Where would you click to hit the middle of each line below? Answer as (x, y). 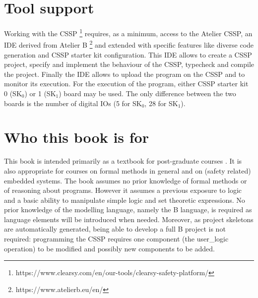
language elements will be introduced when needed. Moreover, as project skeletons (129, 219)
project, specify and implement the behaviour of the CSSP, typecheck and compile (129, 64)
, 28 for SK (161, 103)
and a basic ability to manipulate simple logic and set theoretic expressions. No (125, 200)
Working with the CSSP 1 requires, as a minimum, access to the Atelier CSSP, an (128, 32)
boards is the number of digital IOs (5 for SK (73, 103)
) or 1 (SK (40, 93)
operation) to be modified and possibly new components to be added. (109, 248)
